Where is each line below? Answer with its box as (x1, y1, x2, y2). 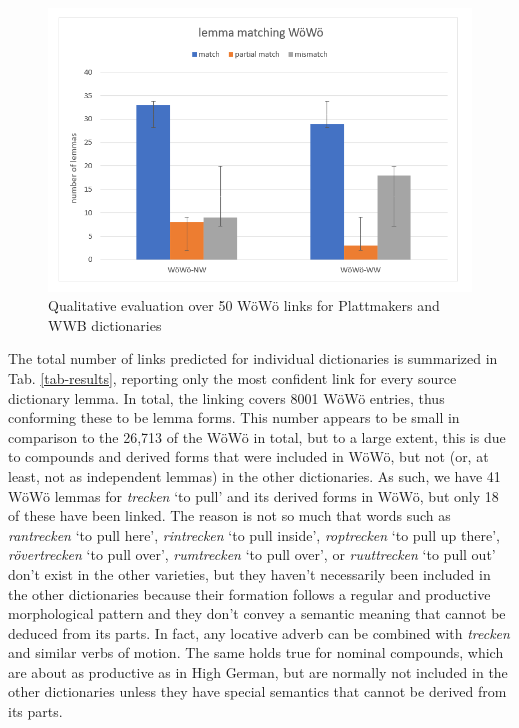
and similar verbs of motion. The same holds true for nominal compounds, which (8, 642, 504, 663)
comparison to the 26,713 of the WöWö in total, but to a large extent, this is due (8, 426, 506, 447)
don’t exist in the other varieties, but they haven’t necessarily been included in (8, 563, 491, 584)
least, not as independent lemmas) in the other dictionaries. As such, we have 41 (8, 465, 501, 486)
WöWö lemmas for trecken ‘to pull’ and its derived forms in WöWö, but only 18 (8, 485, 499, 506)
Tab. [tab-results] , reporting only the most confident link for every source (8, 367, 457, 388)
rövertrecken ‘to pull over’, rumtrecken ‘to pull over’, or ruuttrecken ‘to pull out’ (8, 544, 496, 565)
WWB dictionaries (48, 314, 162, 335)
